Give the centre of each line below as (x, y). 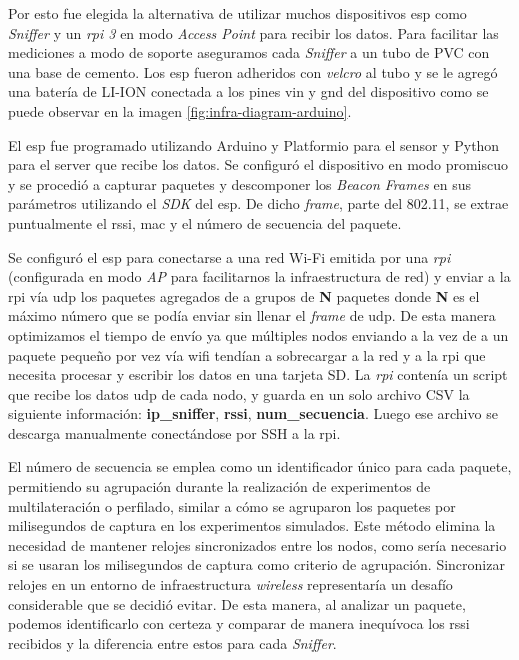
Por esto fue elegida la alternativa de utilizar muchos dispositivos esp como (237, 13)
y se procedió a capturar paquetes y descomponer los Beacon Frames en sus (239, 183)
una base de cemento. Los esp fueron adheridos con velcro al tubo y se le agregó (253, 71)
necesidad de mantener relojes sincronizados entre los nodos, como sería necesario (257, 544)
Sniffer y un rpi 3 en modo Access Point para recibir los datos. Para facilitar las (253, 32)
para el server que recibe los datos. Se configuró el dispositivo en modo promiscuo (258, 164)
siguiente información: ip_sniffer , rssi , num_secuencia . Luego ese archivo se (253, 413)
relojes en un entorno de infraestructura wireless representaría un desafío (230, 584)
